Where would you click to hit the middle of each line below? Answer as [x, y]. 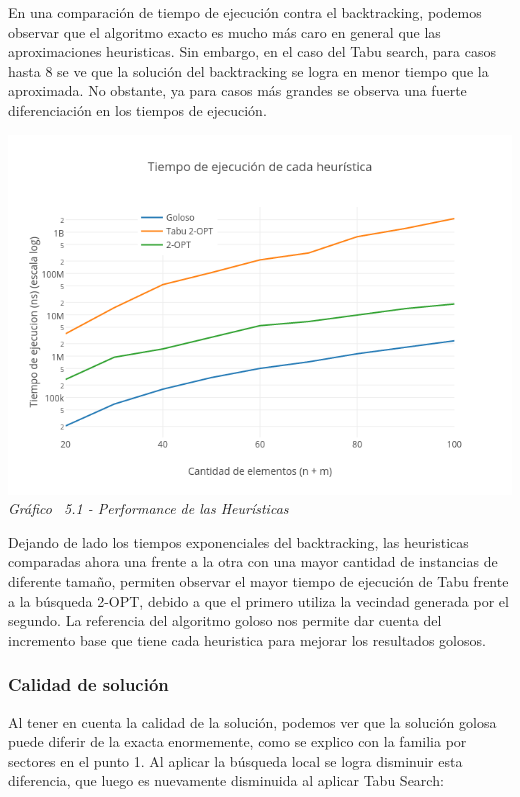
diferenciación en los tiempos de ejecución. [137, 109]
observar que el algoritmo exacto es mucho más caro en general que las [224, 31]
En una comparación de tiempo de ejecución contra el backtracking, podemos [245, 12]
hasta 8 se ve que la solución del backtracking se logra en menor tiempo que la [248, 70]
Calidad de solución [88, 684]
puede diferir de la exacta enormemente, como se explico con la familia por [237, 741]
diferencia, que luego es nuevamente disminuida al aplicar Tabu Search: [226, 780]
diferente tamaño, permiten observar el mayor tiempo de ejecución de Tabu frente [258, 580]
